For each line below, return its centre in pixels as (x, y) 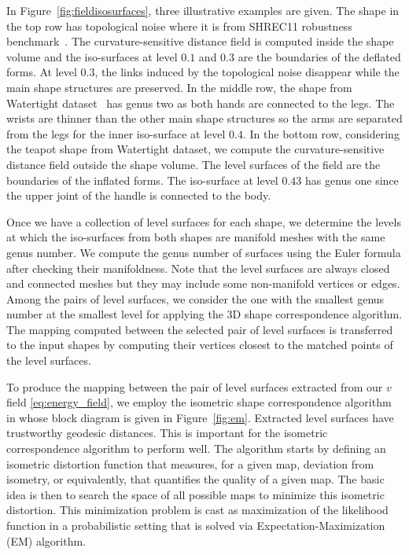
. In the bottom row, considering (321, 133)
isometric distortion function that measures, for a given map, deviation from (190, 463)
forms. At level (42, 72)
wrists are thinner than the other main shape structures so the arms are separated (204, 118)
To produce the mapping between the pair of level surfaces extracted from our (195, 386)
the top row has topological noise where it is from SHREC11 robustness (179, 26)
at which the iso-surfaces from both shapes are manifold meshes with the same (196, 237)
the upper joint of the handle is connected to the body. (139, 195)
